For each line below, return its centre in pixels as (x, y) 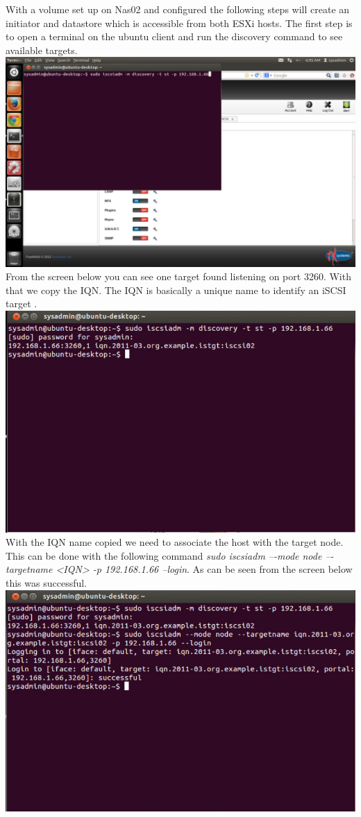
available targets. (42, 50)
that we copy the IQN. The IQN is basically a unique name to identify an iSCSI (176, 290)
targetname (29, 569)
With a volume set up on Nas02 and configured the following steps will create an (178, 9)
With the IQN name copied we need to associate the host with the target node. (175, 542)
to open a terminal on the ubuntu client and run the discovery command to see (174, 36)
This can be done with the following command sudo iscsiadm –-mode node (164, 555)
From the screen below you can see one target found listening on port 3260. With (178, 276)
